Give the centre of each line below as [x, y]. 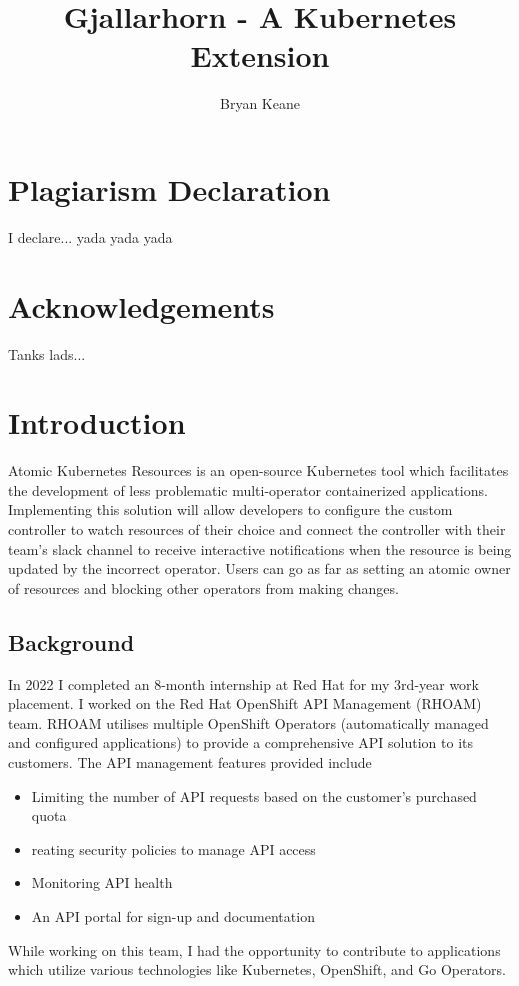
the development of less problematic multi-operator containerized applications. [248, 489]
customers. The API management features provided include [190, 762]
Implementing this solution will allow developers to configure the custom [230, 509]
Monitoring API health [102, 882]
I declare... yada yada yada [90, 236]
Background [71, 641]
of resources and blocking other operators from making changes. [203, 587]
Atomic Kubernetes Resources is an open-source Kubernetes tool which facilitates [258, 470]
